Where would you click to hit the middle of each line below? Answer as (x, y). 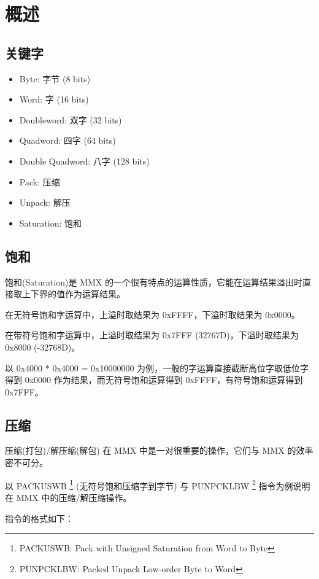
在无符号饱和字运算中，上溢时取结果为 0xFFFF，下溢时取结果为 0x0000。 (152, 314)
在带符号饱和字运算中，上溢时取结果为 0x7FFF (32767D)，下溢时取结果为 (152, 335)
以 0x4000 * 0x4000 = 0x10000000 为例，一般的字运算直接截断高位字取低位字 (157, 367)
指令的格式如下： (39, 518)
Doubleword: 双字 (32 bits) (71, 119)
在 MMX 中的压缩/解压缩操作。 (68, 497)
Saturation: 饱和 (50, 223)
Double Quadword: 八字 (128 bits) (84, 161)
